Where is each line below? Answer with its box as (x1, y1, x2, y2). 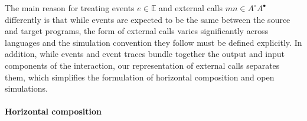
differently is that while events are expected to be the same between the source (5, 13, 290, 25)
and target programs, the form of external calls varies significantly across (5, 25, 269, 37)
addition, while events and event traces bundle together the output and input (5, 48, 285, 60)
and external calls (159, 2, 223, 14)
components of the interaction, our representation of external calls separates (5, 59, 280, 71)
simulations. (5, 82, 48, 95)
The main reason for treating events (5, 2, 135, 14)
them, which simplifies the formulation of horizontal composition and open (5, 70, 275, 83)
